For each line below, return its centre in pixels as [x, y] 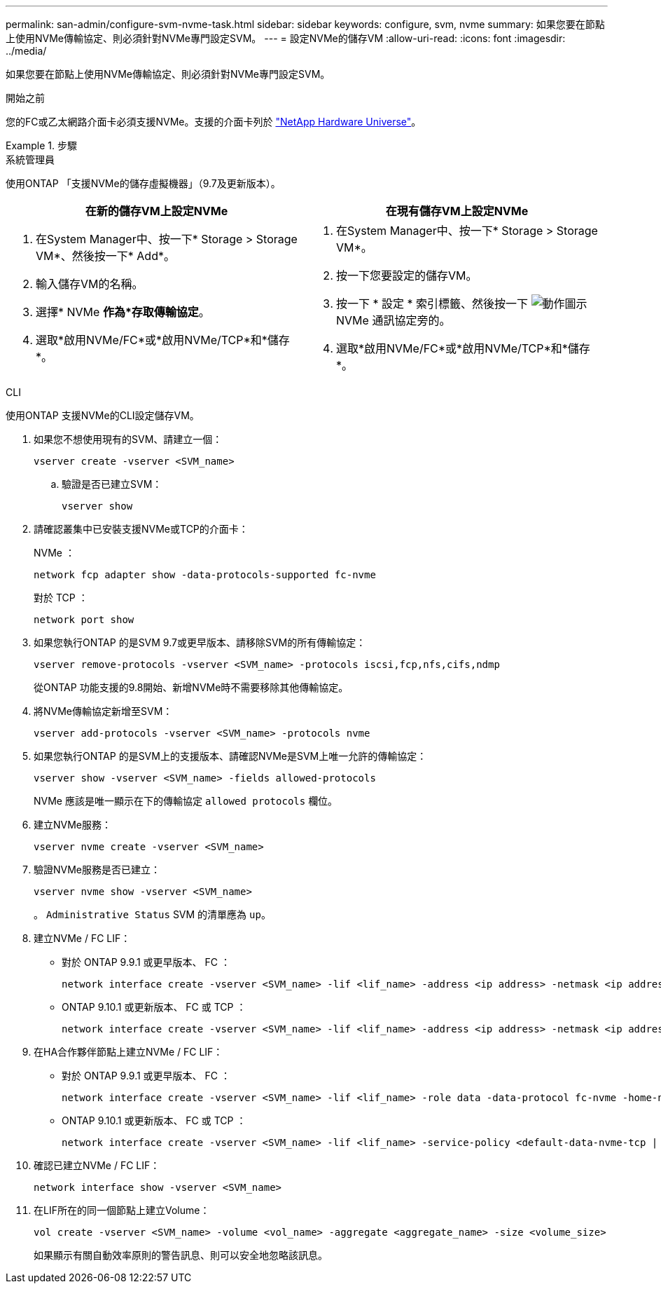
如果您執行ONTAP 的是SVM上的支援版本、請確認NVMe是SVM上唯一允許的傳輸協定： [230, 756]
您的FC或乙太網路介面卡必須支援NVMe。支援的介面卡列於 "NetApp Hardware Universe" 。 [214, 122]
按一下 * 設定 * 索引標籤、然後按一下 [432, 304]
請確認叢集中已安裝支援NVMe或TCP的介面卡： [141, 529]
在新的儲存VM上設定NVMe [156, 211]
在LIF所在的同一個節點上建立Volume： [122, 1210]
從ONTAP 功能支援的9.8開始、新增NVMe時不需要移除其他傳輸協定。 [191, 687]
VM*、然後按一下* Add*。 [105, 256]
